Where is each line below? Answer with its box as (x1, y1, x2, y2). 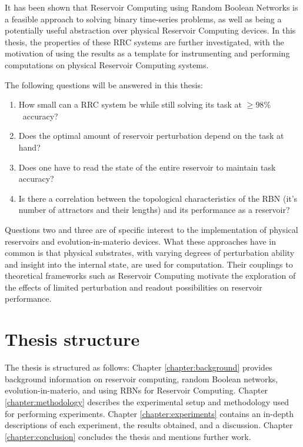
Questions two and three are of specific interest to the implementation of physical (5, 223, 298, 235)
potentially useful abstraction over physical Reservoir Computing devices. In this (5, 24, 296, 36)
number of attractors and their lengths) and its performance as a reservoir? (18, 204, 290, 216)
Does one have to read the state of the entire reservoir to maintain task (18, 161, 276, 173)
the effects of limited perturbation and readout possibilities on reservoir (5, 281, 262, 293)
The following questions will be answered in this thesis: (5, 78, 203, 91)
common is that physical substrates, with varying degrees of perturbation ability (5, 246, 295, 259)
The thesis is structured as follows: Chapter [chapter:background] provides (5, 361, 272, 373)
